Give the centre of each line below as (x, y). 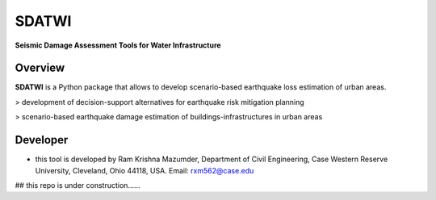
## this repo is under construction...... (78, 185)
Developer (42, 140)
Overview (40, 68)
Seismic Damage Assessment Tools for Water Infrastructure (118, 45)
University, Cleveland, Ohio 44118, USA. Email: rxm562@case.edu (145, 170)
